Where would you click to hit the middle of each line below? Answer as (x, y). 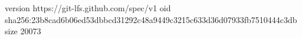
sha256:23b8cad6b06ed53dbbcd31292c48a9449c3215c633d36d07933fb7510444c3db (151, 19)
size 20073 (23, 31)
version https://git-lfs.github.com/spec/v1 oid (88, 8)
